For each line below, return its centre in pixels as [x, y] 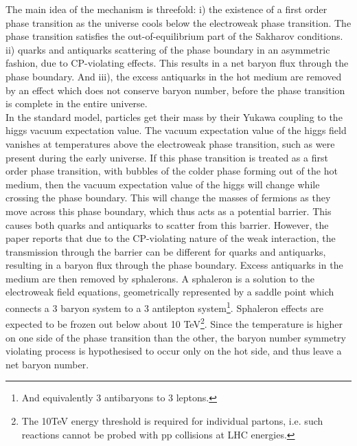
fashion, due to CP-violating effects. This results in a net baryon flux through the [177, 63]
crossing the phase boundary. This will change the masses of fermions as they [168, 198]
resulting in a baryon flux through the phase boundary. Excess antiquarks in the [174, 265]
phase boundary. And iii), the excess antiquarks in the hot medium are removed [174, 76]
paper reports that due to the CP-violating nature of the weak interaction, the [171, 238]
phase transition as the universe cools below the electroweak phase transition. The [178, 22]
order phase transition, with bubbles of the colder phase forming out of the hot [172, 171]
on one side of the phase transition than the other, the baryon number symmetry [176, 337]
